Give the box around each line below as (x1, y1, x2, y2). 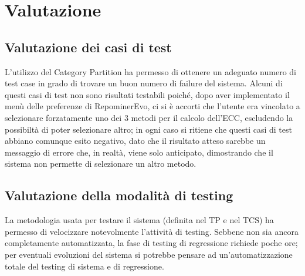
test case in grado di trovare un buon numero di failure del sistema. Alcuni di (5, 77, 283, 89)
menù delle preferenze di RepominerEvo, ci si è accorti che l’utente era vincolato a (5, 100, 300, 112)
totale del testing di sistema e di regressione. (5, 260, 164, 272)
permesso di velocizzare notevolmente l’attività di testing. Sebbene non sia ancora (5, 225, 299, 237)
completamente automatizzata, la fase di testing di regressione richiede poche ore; (5, 237, 298, 249)
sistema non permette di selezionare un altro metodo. (5, 157, 196, 170)
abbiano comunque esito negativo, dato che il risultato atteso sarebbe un (5, 134, 266, 147)
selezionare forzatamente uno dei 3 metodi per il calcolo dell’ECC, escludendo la (5, 111, 293, 123)
